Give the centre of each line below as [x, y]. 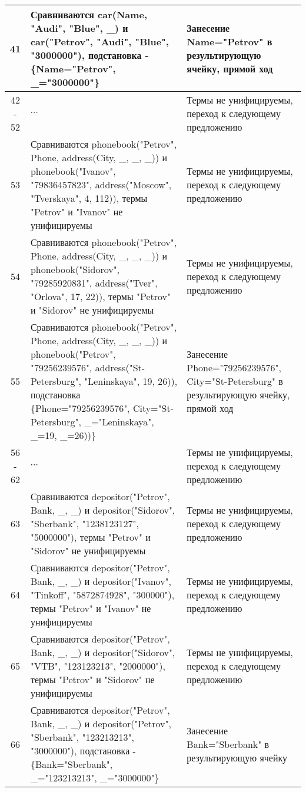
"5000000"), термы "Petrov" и [90, 537]
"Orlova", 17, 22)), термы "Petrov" [100, 296]
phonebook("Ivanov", [73, 171]
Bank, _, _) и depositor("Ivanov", [101, 581]
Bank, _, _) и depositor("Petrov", [101, 723]
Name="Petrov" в [229, 41]
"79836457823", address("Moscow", [101, 184]
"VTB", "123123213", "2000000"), [98, 666]
